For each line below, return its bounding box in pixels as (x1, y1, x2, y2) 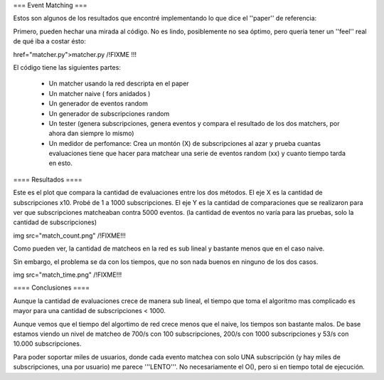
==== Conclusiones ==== (13, 283, 90, 292)
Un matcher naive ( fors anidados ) (48, 89, 151, 97)
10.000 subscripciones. (13, 339, 82, 348)
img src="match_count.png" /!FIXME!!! (13, 231, 126, 240)
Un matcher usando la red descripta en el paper (48, 79, 189, 88)
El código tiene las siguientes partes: (13, 63, 121, 71)
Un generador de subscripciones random (48, 109, 170, 117)
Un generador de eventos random (48, 100, 149, 108)
